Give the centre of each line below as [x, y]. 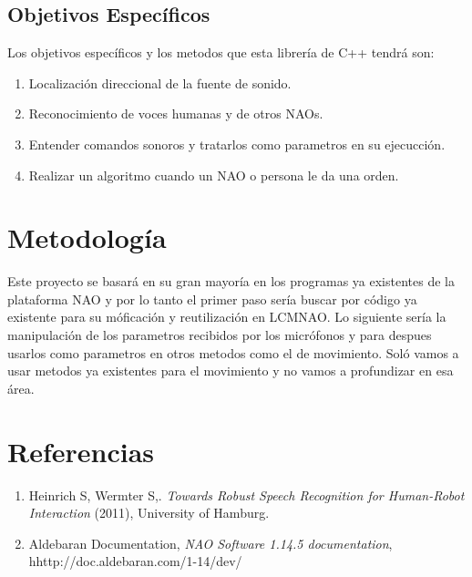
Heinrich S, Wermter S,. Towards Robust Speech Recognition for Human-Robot [246, 495]
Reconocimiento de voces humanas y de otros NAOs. [176, 113]
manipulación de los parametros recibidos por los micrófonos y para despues [220, 335]
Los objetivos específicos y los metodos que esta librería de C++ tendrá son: [221, 52]
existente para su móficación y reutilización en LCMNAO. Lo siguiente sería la [227, 317]
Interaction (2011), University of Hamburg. [149, 513]
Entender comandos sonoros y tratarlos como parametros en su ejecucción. [237, 144]
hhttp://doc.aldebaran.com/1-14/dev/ [135, 561]
